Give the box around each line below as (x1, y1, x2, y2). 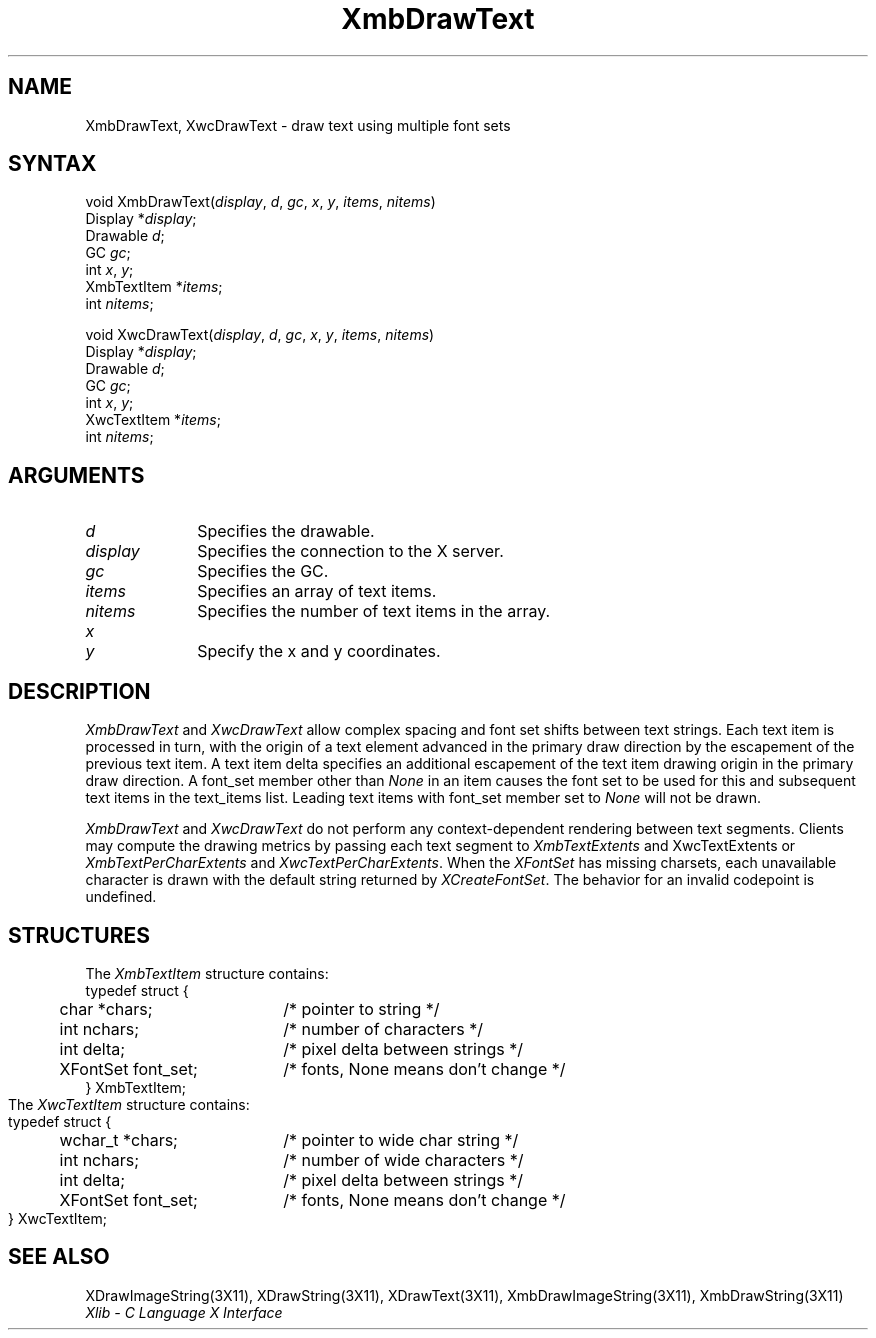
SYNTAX (8, 151, 97, 177)
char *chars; (59, 998, 153, 1019)
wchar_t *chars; (59, 1129, 178, 1150)
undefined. (85, 888, 157, 906)
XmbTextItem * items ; (85, 278, 223, 296)
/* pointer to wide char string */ (283, 1129, 519, 1150)
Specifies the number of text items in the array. (197, 601, 551, 622)
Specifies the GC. (197, 561, 329, 582)
